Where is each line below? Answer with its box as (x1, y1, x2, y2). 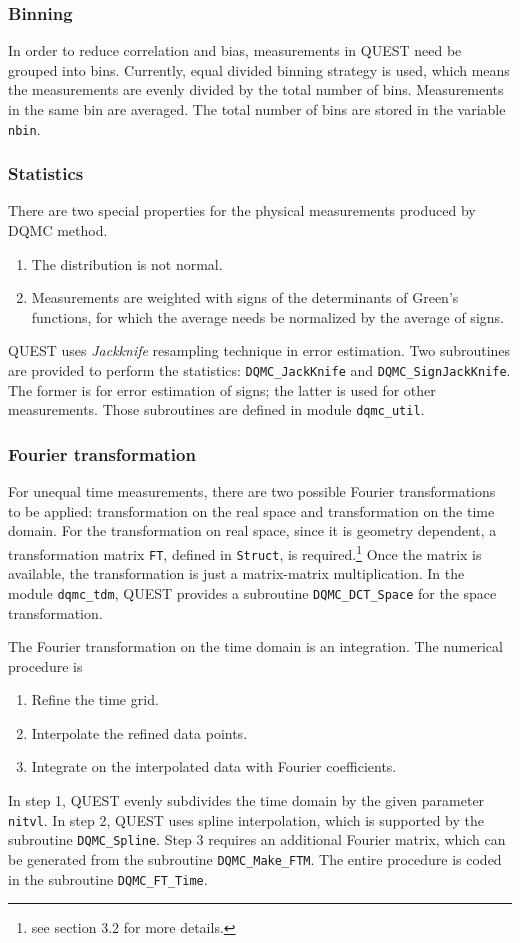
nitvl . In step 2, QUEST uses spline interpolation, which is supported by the (8, 809, 484, 830)
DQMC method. (8, 220, 108, 241)
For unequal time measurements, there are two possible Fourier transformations (8, 481, 496, 502)
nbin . (8, 118, 41, 139)
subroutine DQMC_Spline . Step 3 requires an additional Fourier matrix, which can (8, 829, 506, 850)
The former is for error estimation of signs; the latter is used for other (8, 379, 436, 400)
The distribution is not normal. (31, 253, 223, 274)
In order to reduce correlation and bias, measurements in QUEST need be (8, 40, 462, 61)
